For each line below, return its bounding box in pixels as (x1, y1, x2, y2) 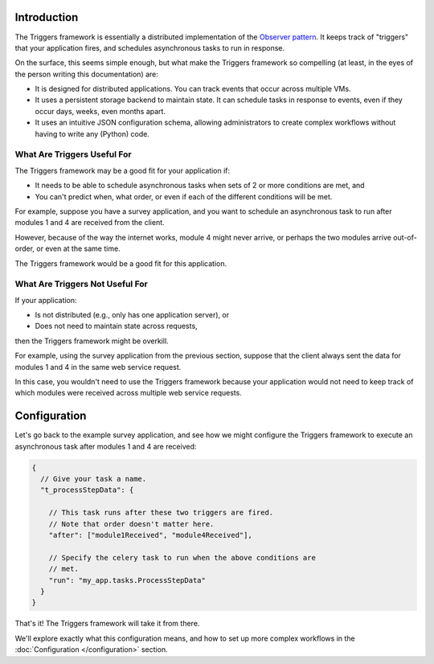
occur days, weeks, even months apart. (35, 106, 166, 116)
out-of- (392, 232, 417, 242)
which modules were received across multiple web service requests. (14, 388, 243, 398)
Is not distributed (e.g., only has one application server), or (35, 310, 230, 320)
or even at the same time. (36, 244, 121, 253)
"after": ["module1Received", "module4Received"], (48, 531, 252, 540)
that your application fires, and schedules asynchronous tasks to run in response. (14, 43, 285, 52)
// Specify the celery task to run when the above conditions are (48, 553, 317, 562)
